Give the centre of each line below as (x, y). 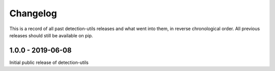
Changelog (33, 13)
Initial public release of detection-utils (49, 62)
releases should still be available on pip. (51, 35)
